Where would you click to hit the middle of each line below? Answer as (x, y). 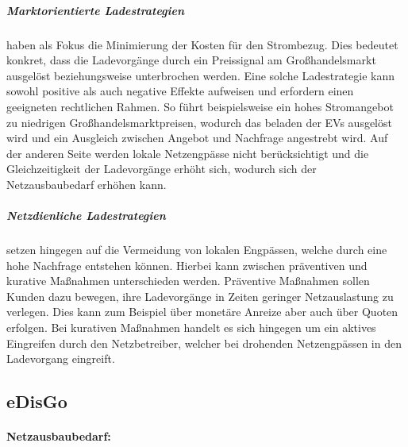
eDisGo (37, 401)
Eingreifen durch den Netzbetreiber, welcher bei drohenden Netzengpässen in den (204, 343)
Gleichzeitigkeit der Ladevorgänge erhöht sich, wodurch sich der (162, 169)
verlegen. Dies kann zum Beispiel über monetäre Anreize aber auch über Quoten (202, 312)
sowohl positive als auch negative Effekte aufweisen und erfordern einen (180, 91)
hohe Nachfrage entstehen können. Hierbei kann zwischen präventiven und (187, 265)
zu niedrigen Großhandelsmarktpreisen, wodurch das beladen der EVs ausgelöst (199, 122)
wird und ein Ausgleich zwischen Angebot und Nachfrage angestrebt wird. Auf (197, 138)
